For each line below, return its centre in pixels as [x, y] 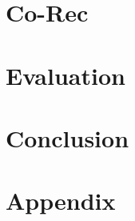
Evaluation [66, 75]
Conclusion [67, 137]
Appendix [61, 201]
